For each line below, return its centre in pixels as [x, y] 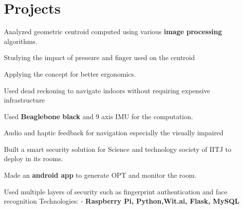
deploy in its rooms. [34, 158]
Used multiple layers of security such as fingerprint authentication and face [116, 191]
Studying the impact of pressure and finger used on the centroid [100, 57]
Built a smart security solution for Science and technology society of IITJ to [118, 149]
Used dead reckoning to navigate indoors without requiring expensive [107, 90]
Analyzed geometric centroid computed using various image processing [113, 31]
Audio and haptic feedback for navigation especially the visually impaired [114, 133]
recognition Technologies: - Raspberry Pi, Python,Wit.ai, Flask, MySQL [122, 201]
